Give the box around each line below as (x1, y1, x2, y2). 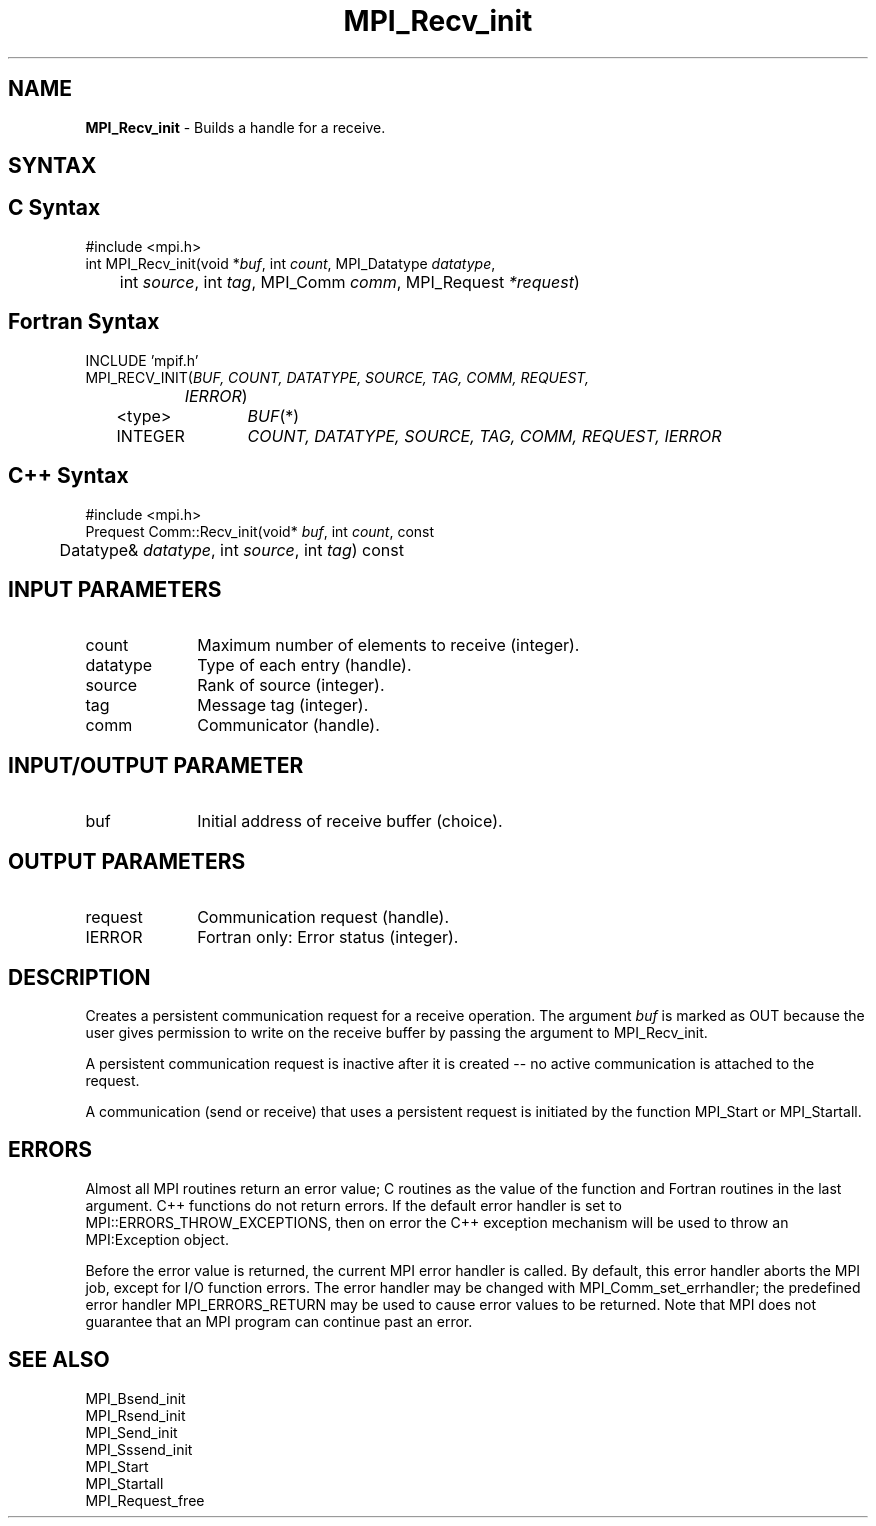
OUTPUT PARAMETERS (8, 848, 246, 874)
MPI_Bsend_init (85, 1389, 186, 1407)
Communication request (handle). (197, 907, 450, 928)
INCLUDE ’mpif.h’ (85, 351, 199, 369)
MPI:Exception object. (85, 1230, 229, 1248)
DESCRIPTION (8, 964, 151, 990)
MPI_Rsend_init (85, 1406, 186, 1424)
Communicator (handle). (197, 715, 380, 736)
